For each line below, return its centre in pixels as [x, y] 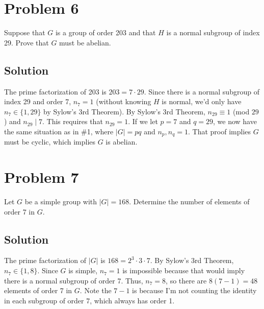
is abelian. [122, 142]
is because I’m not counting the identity [194, 290]
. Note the [96, 290]
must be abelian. [85, 42]
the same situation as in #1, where [59, 131]
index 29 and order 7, [38, 101]
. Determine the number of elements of [189, 201]
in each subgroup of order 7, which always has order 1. [89, 300]
